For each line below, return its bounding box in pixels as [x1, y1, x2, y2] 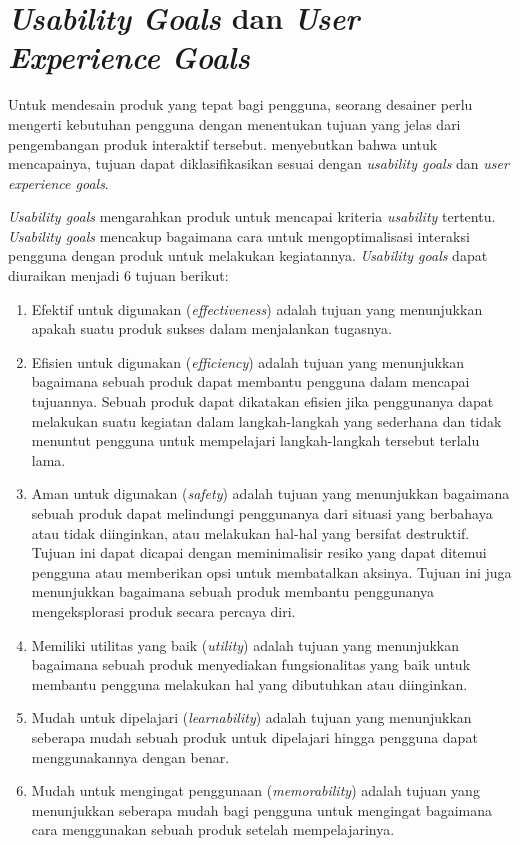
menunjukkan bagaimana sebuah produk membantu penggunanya [31, 581, 435, 602]
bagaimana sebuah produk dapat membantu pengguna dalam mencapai [31, 371, 470, 392]
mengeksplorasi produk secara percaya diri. [31, 600, 296, 621]
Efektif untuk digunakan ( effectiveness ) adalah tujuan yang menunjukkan [31, 298, 483, 319]
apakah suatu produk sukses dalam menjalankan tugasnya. [31, 318, 392, 339]
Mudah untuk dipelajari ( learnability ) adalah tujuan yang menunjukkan [31, 707, 472, 728]
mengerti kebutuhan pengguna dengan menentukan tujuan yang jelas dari [8, 113, 461, 134]
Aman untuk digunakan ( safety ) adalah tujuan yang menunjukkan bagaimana [31, 483, 510, 504]
